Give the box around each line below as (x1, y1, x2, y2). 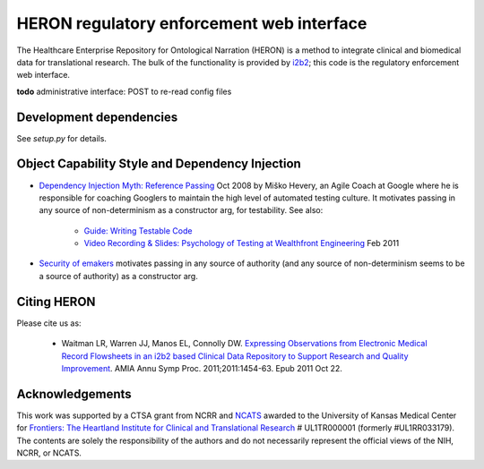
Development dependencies (16, 109, 178, 124)
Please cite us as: (16, 318, 82, 328)
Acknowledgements (16, 386, 132, 402)
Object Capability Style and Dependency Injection (16, 157, 302, 172)
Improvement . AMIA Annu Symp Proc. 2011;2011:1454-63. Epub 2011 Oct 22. (61, 362, 342, 373)
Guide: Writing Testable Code (83, 225, 193, 236)
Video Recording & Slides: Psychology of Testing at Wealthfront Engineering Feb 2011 (83, 238, 400, 249)
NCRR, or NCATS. (16, 448, 82, 458)
